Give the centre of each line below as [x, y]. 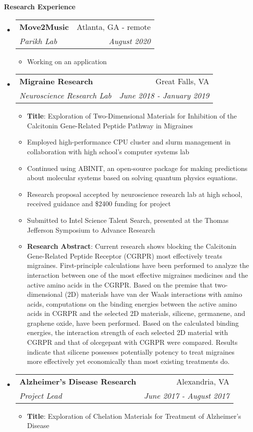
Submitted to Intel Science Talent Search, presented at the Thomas [128, 220]
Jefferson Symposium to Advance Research [91, 229]
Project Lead [41, 395]
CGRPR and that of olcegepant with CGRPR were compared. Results [132, 342]
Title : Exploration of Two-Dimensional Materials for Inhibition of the [132, 116]
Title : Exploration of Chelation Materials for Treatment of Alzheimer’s [134, 416]
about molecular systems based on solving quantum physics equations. [132, 178]
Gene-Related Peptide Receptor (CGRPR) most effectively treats [125, 255]
